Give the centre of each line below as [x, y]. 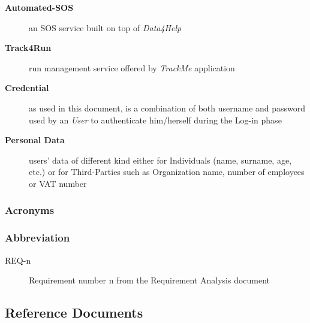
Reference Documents [74, 313]
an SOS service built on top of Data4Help [105, 27]
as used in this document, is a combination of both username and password [167, 108]
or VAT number [58, 183]
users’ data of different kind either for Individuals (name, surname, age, [160, 160]
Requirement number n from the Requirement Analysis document [150, 280]
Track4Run [28, 48]
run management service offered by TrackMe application [132, 67]
